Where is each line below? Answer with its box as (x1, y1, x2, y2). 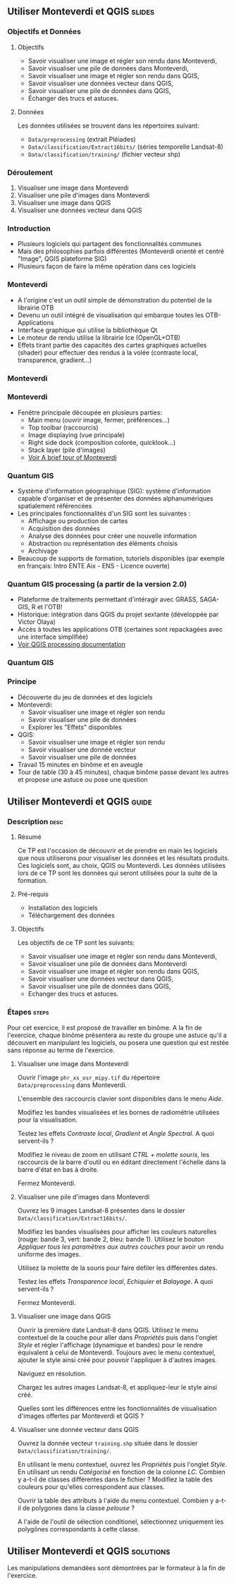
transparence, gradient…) (17, 355, 92, 364)
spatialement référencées (17, 502, 92, 510)
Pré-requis (17, 890, 49, 898)
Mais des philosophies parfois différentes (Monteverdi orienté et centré (17, 247, 225, 256)
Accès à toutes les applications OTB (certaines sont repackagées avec (17, 625, 223, 634)
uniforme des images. (17, 1249, 81, 1258)
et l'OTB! (37, 603, 63, 611)
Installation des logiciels (27, 904, 98, 912)
